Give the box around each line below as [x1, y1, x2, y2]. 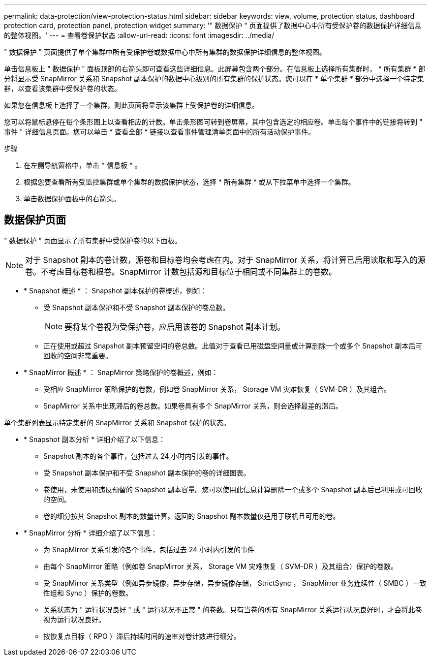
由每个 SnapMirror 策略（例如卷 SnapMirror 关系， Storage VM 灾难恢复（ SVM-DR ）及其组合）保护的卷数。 [43, 562, 398, 570]
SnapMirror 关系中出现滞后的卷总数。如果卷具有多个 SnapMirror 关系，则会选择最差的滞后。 [43, 401, 342, 410]
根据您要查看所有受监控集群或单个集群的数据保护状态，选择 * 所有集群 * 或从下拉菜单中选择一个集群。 [24, 178, 355, 186]
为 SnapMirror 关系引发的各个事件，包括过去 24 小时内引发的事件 [43, 545, 255, 554]
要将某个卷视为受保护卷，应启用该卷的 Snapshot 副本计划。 [64, 321, 285, 332]
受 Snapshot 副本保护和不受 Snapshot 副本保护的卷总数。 [43, 303, 230, 312]
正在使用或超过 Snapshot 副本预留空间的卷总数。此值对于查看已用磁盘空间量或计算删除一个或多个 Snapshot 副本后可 [43, 341, 423, 350]
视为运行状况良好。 [43, 615, 105, 624]
